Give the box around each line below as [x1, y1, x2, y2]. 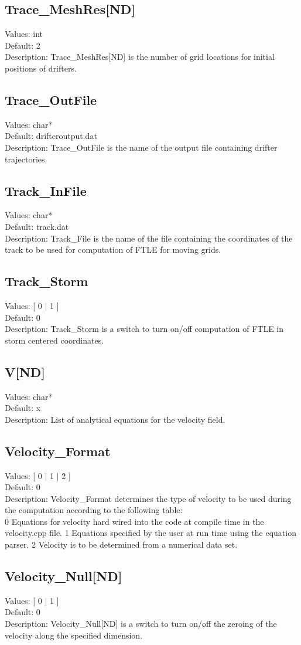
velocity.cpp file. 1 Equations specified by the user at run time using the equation [5, 527, 296, 539]
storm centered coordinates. [5, 334, 104, 346]
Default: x [5, 402, 41, 414]
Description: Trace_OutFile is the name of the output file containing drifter [5, 141, 278, 153]
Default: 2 [5, 39, 40, 51]
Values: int [5, 28, 43, 40]
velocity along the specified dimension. [5, 629, 143, 641]
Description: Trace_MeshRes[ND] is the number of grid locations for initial [5, 50, 275, 63]
